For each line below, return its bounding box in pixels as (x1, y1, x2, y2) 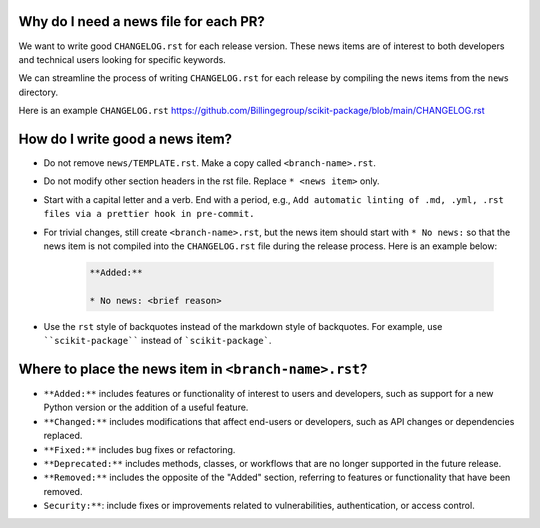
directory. (18, 86, 59, 98)
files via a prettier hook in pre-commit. (43, 208, 255, 220)
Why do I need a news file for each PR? (18, 13, 265, 30)
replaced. (43, 430, 83, 442)
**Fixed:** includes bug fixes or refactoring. (43, 443, 236, 455)
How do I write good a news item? (18, 130, 233, 147)
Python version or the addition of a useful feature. (43, 401, 249, 414)
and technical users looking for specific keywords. (18, 53, 227, 65)
